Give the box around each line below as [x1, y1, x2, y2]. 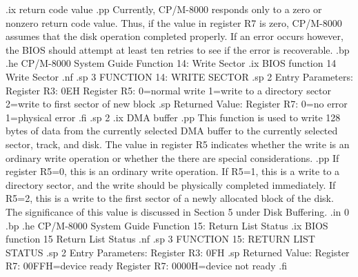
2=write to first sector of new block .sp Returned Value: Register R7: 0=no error [6, 96, 348, 111]
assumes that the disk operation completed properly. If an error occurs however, [6, 29, 344, 43]
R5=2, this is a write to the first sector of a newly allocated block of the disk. [6, 191, 334, 205]
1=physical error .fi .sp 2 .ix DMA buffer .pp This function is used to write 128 [6, 110, 341, 124]
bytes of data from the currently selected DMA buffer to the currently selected [6, 123, 338, 138]
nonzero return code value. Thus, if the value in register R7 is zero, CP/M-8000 [6, 15, 342, 30]
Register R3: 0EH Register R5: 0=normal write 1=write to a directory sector [6, 83, 332, 97]
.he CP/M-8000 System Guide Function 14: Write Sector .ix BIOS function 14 [6, 56, 337, 70]
